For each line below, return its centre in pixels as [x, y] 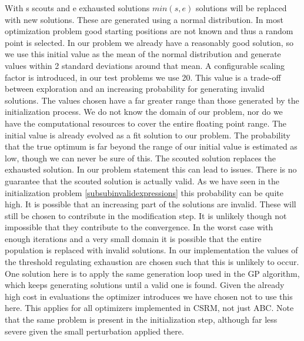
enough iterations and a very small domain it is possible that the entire [133, 238]
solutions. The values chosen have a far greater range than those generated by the [152, 100]
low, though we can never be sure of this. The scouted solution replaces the [140, 158]
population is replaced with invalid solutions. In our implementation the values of [151, 250]
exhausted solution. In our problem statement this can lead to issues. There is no [151, 169]
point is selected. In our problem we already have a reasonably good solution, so [149, 42]
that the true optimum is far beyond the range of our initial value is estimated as [151, 146]
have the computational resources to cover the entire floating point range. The [146, 123]
